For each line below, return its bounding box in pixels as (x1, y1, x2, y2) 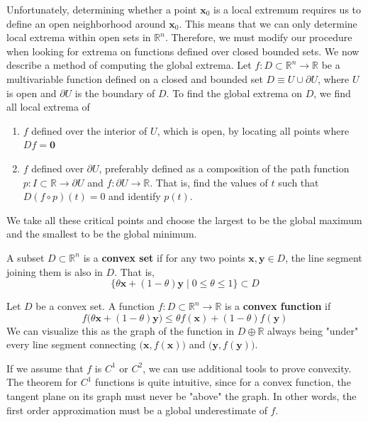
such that (278, 174, 319, 189)
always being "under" (267, 323, 359, 338)
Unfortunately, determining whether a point (6, 2, 197, 16)
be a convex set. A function (35, 299, 155, 313)
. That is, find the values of (150, 174, 268, 189)
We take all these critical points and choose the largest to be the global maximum (6, 212, 362, 227)
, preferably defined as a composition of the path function (99, 160, 350, 175)
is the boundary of (74, 85, 155, 100)
